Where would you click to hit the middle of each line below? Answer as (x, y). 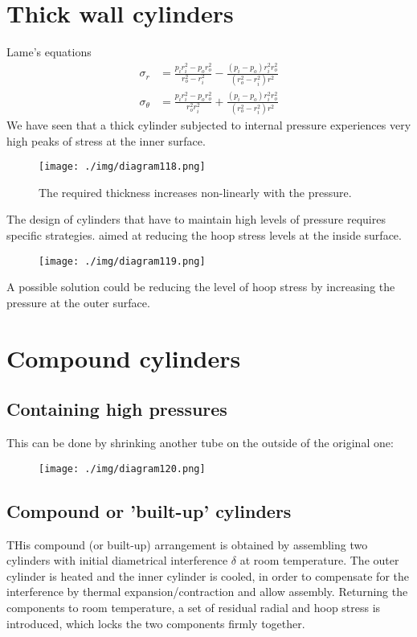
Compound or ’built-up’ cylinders (149, 510)
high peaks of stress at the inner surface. (106, 140)
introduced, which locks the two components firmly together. (156, 623)
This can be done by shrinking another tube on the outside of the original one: (200, 443)
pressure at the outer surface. (78, 302)
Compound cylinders (124, 358)
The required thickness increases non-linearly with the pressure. (195, 192)
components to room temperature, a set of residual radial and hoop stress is (194, 607)
